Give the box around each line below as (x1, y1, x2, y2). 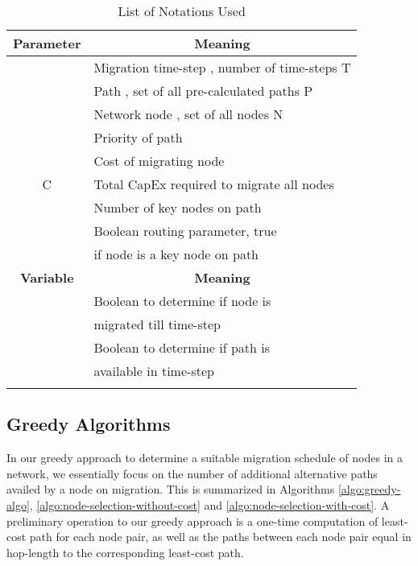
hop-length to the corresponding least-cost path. (6, 543, 244, 560)
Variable (19, 268, 74, 287)
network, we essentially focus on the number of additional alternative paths (6, 465, 378, 481)
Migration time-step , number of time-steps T (93, 58, 351, 76)
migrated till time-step (93, 315, 221, 333)
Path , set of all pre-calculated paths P (93, 81, 313, 100)
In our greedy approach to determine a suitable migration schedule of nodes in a (6, 449, 403, 466)
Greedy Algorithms (6, 411, 171, 436)
